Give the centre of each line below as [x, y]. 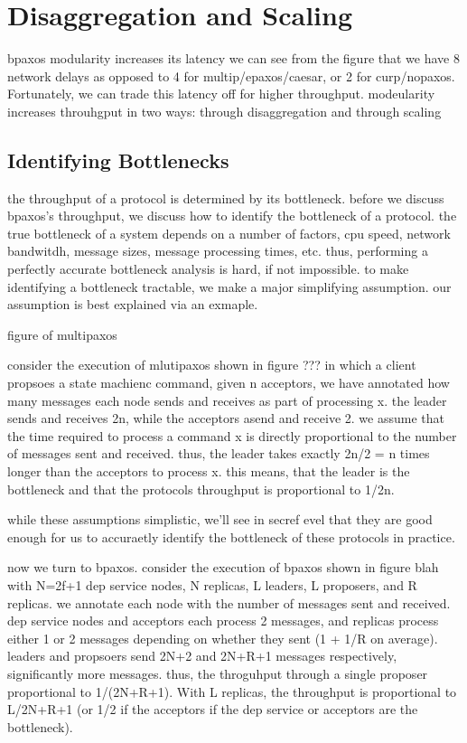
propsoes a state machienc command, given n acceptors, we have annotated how [229, 383]
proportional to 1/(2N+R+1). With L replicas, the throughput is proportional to [232, 691]
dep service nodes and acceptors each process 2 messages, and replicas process [223, 621]
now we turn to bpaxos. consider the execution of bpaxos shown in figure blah [223, 567]
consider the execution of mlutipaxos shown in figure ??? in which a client [212, 365]
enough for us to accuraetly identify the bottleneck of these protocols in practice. [231, 536]
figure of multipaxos [62, 334]
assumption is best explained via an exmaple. [133, 304]
